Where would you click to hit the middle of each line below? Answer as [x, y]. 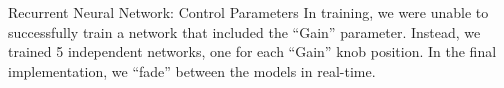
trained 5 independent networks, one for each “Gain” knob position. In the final [252, 51]
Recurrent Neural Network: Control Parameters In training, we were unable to [248, 12]
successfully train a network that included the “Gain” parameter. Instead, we [244, 31]
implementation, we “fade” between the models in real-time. [192, 70]
